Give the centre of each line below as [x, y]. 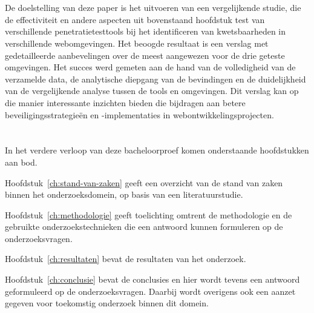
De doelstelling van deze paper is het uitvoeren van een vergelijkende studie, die [153, 8]
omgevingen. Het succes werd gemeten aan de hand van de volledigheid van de [150, 67]
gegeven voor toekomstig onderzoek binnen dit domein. [107, 303]
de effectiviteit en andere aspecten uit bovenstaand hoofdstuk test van [135, 19]
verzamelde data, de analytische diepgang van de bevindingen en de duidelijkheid [155, 79]
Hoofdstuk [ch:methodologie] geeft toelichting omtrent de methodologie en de [149, 214]
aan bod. [21, 162]
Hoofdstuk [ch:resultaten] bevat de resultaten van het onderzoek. [126, 259]
